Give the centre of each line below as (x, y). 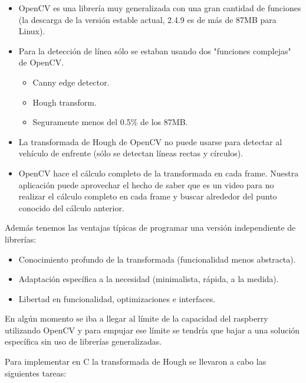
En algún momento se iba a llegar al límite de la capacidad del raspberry (136, 318)
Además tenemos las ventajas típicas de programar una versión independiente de (150, 227)
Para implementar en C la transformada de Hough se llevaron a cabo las (136, 361)
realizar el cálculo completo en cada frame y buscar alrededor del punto (148, 196)
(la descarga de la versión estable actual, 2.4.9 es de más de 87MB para (147, 19)
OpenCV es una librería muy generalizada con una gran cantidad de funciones (160, 8)
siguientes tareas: (36, 373)
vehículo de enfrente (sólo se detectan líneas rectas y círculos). (131, 153)
